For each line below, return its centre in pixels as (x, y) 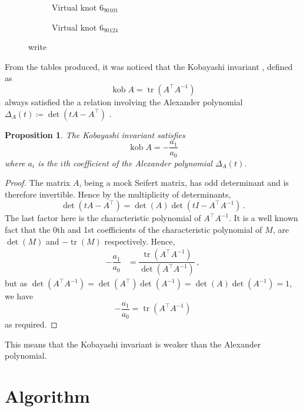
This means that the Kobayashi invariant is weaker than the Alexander (133, 344)
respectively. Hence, (140, 241)
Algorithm (47, 396)
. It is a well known (264, 218)
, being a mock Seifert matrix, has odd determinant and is (184, 183)
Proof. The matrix (38, 183)
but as (16, 283)
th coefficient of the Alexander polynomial (138, 163)
